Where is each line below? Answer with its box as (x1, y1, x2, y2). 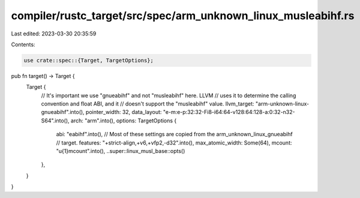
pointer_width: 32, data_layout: (85, 109, 162, 116)
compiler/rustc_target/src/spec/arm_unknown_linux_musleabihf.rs (11, 9, 355, 22)
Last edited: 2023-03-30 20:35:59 (11, 30, 97, 37)
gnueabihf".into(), (41, 109, 85, 116)
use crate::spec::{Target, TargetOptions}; (23, 57, 154, 64)
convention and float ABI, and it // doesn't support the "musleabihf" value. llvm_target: (41, 100, 254, 107)
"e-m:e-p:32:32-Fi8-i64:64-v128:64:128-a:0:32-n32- (163, 109, 295, 116)
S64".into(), (41, 117, 70, 124)
